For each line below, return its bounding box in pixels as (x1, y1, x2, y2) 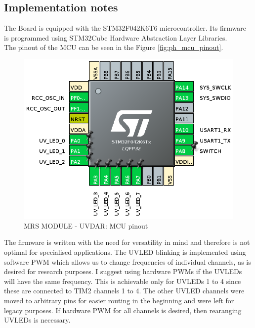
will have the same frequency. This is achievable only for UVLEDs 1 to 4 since (4, 276, 241, 286)
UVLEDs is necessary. (4, 315, 71, 325)
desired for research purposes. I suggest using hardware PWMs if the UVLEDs (4, 266, 242, 277)
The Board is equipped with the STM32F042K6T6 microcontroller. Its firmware (4, 23, 246, 33)
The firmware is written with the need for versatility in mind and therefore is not (4, 237, 250, 247)
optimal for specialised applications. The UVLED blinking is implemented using (4, 247, 246, 257)
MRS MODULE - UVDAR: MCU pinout (24, 220, 148, 231)
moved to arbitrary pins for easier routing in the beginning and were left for (4, 295, 234, 305)
